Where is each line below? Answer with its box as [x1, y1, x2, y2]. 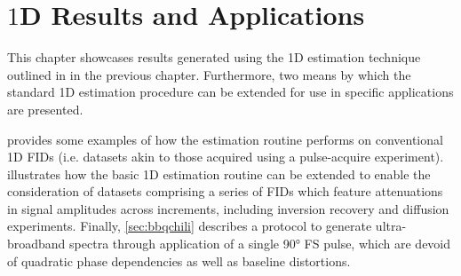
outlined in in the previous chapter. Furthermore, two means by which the [7, 65, 411, 83]
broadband [7, 234, 66, 253]
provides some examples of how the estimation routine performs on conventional [7, 130, 443, 148]
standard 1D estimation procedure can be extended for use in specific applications [7, 83, 454, 101]
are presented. [7, 99, 83, 118]
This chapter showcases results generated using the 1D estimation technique [7, 48, 421, 67]
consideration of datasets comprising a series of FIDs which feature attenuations [7, 182, 443, 201]
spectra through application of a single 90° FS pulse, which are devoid [69, 234, 451, 253]
